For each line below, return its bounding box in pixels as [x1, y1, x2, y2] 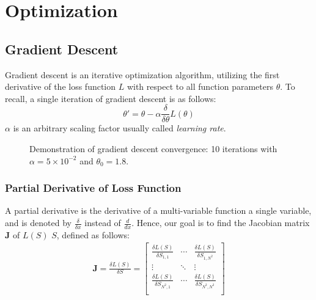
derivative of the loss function [5, 80, 116, 93]
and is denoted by [5, 216, 72, 229]
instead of [84, 216, 121, 229]
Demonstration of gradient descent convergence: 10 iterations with [29, 142, 277, 155]
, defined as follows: [56, 228, 130, 241]
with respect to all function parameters [127, 80, 273, 93]
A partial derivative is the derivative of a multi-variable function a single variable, [5, 204, 312, 217]
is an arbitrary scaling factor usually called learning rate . [13, 122, 226, 134]
